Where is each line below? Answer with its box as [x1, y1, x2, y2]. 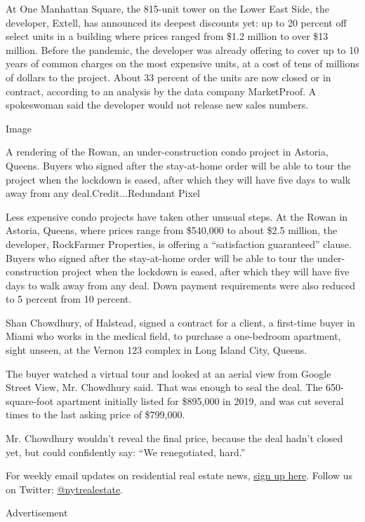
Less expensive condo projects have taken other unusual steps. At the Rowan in [6, 209, 348, 224]
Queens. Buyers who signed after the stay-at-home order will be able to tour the [6, 158, 351, 172]
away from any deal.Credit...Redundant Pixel [6, 186, 201, 200]
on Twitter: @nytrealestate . [6, 481, 124, 496]
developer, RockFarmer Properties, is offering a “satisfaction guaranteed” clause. [6, 236, 352, 251]
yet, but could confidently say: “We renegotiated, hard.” [6, 444, 246, 459]
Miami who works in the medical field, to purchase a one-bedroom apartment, [6, 329, 341, 343]
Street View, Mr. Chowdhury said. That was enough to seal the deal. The [6, 380, 323, 394]
